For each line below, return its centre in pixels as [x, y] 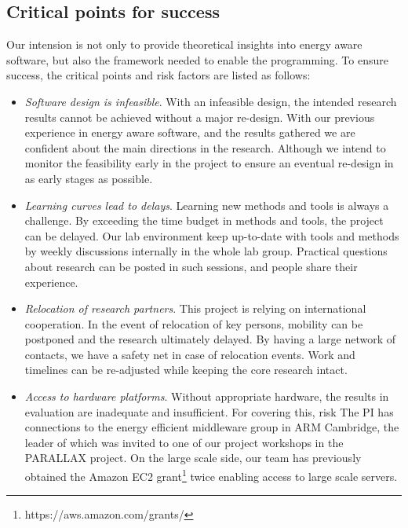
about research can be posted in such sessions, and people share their [191, 266]
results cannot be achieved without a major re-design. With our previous [200, 117]
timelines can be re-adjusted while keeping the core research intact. [186, 370]
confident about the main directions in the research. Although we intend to [205, 147]
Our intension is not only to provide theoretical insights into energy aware [184, 44]
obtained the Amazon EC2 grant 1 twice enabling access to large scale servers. [211, 475]
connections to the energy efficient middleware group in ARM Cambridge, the [212, 427]
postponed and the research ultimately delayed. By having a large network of [210, 339]
